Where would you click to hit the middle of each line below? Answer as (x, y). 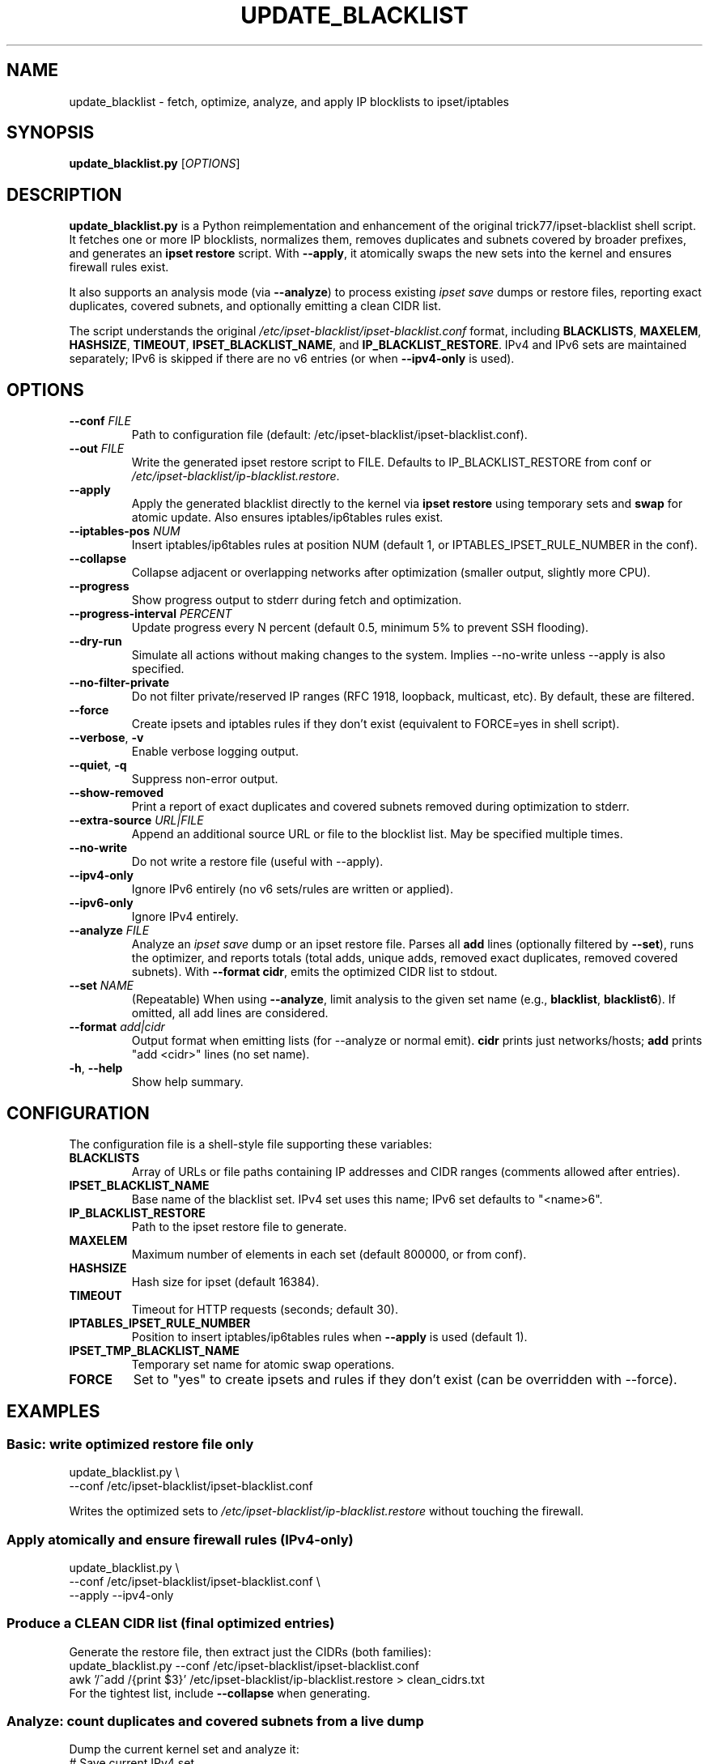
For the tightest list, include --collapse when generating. (220, 1693)
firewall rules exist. (119, 267)
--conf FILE (100, 421)
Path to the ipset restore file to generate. (239, 1226)
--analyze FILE (109, 931)
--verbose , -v (106, 738)
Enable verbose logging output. (215, 752)
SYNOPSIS (51, 133)
